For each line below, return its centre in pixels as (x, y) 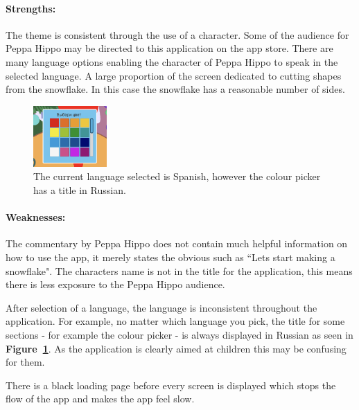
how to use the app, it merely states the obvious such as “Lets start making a (170, 257)
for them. (25, 362)
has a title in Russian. (80, 190)
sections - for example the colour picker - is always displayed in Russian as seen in (179, 334)
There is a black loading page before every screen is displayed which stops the (171, 385)
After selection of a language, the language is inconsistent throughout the (161, 307)
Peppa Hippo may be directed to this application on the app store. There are (169, 48)
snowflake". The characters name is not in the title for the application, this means (179, 270)
